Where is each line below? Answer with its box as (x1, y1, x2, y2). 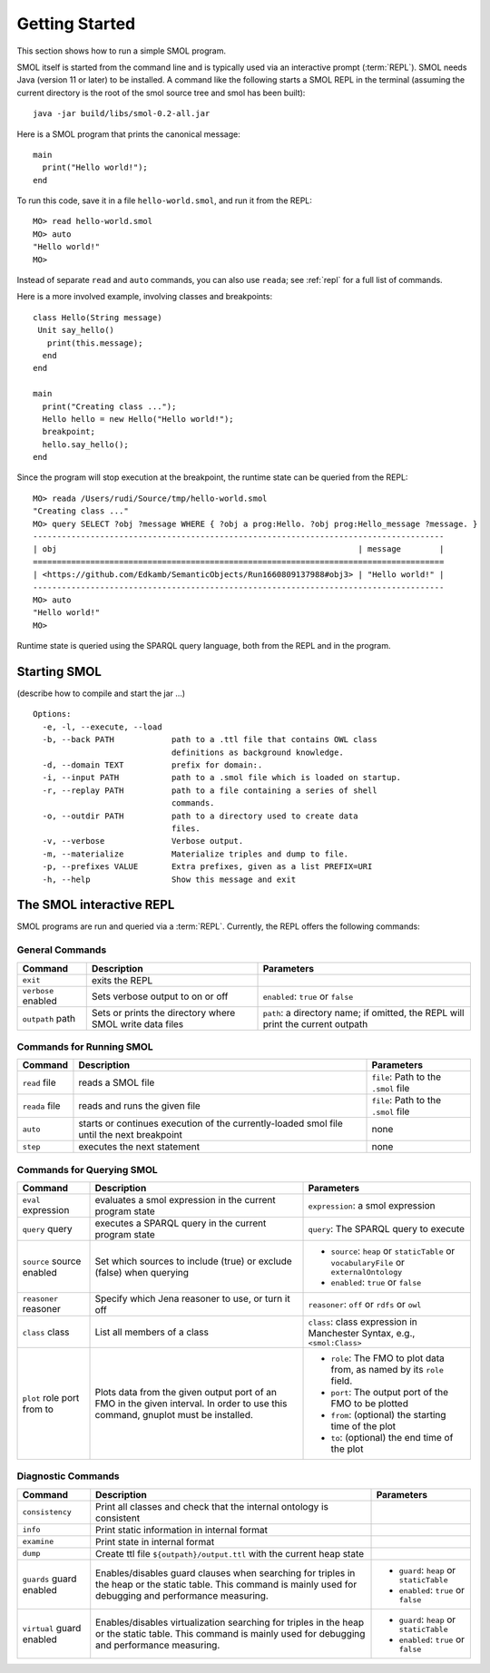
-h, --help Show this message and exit (42, 874, 297, 885)
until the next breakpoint (78, 1129, 183, 1141)
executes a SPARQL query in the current (94, 1217, 267, 1229)
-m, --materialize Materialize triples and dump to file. (42, 848, 349, 859)
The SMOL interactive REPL (16, 897, 175, 913)
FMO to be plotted (330, 1397, 408, 1410)
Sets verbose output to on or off (91, 990, 229, 1003)
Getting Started (16, 14, 136, 34)
